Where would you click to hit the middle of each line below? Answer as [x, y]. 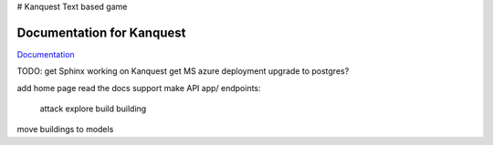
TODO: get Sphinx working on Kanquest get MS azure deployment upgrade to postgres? [183, 71]
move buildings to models [65, 129]
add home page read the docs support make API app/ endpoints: [139, 88]
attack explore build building [93, 109]
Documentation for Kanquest [101, 32]
